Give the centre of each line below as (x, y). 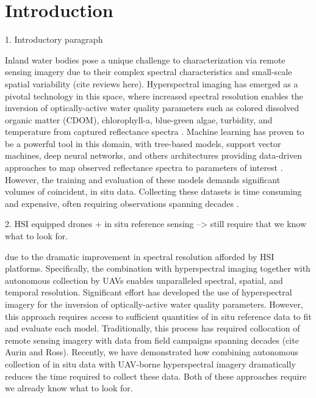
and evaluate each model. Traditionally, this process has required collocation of (153, 328)
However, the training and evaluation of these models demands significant (143, 179)
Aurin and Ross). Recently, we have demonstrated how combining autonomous (152, 352)
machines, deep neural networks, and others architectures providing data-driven (154, 155)
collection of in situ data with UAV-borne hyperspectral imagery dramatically (150, 364)
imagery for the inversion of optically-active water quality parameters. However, (154, 304)
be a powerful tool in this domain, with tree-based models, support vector (143, 143)
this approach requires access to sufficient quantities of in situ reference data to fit (158, 316)
